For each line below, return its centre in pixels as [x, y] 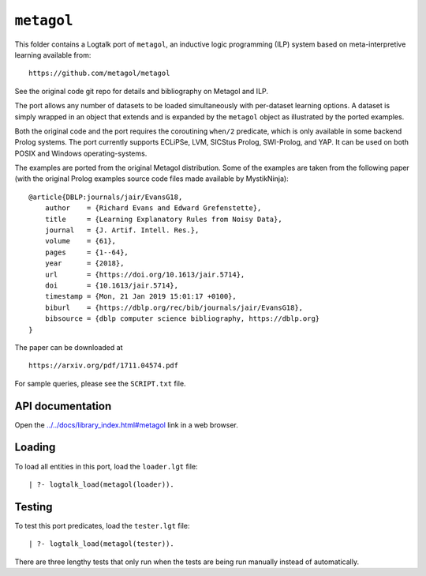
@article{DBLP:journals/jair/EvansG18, [106, 197]
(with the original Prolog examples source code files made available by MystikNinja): [151, 179]
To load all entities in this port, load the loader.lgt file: [106, 466]
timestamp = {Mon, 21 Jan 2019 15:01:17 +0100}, [140, 297]
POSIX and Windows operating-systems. [81, 153]
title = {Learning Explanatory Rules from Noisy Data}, [164, 219]
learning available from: [53, 55]
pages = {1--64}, [87, 252]
